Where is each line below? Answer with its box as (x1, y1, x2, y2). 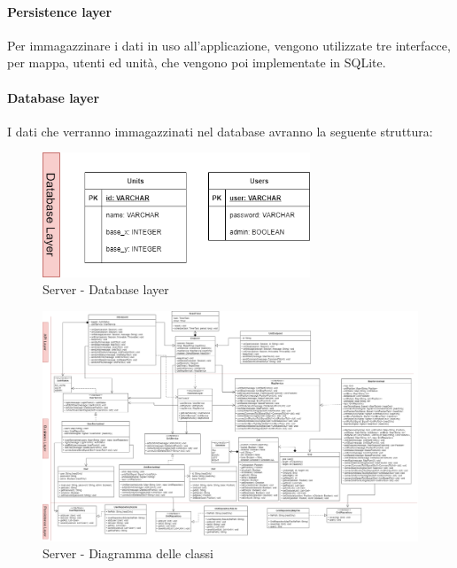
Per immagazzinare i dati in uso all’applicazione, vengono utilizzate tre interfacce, (7, 35, 451, 54)
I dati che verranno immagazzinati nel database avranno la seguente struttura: (7, 121, 433, 140)
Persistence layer (7, 2, 112, 20)
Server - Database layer (43, 280, 169, 299)
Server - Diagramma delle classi (43, 544, 213, 563)
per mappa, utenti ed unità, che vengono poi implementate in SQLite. (7, 53, 386, 72)
